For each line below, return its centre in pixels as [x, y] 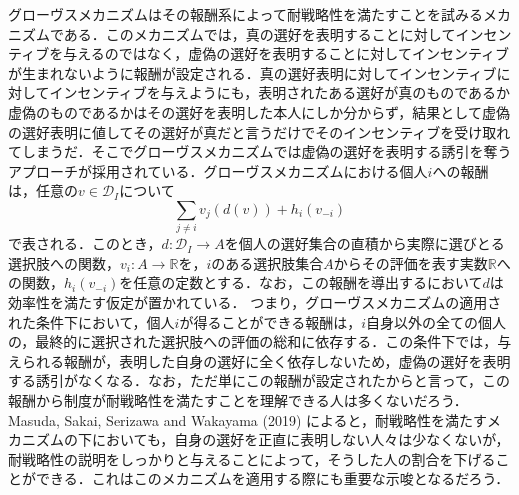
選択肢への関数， [64, 262]
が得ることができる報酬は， [270, 321]
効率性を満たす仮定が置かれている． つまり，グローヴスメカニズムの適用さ [255, 302]
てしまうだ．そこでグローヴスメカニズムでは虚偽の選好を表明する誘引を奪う [260, 151]
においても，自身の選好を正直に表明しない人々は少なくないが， [300, 439]
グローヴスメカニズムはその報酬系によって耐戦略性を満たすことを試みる [245, 14]
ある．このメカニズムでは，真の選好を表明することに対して [259, 33]
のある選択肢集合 [267, 262]
